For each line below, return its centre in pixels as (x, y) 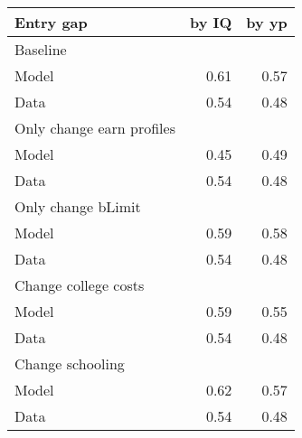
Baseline (41, 49)
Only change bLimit (78, 206)
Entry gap (51, 22)
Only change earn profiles (95, 128)
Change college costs (80, 285)
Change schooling (70, 363)
